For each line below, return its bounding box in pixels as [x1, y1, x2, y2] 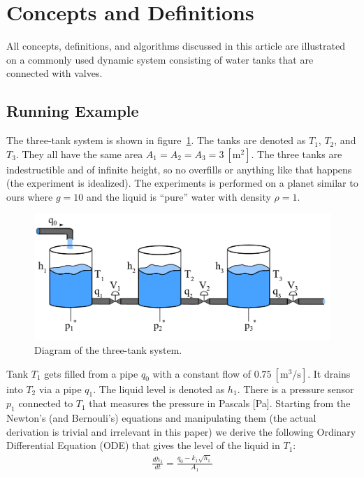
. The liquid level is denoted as [93, 381, 225, 396]
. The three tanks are [251, 146, 342, 161]
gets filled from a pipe [44, 366, 138, 380]
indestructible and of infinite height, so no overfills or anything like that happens [6, 162, 352, 176]
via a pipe [38, 381, 82, 396]
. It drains [307, 366, 351, 380]
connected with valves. [6, 66, 103, 80]
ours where [6, 189, 53, 204]
